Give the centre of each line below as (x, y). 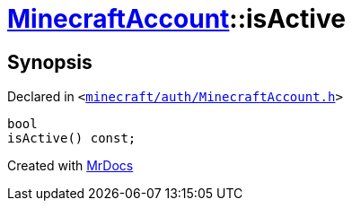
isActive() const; (72, 139)
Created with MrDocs (70, 166)
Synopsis (50, 62)
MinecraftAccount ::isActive (176, 19)
